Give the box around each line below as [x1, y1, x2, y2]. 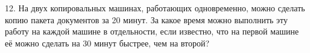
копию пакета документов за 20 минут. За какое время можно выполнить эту [5, 13, 288, 26]
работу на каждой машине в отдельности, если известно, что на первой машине [5, 25, 299, 38]
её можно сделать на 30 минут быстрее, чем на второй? [5, 36, 210, 49]
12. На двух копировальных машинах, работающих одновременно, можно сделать [5, 2, 305, 14]
